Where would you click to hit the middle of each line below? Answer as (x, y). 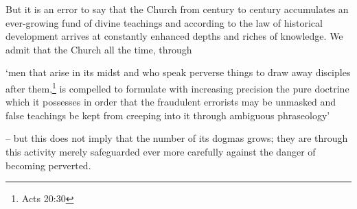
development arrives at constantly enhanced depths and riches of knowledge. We (174, 36)
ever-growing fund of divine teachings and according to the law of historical (164, 22)
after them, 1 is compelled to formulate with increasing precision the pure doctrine (177, 87)
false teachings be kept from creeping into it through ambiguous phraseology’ (168, 115)
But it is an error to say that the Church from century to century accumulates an (177, 9)
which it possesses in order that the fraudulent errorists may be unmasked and (171, 102)
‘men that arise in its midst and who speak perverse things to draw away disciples (178, 72)
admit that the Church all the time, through (99, 49)
